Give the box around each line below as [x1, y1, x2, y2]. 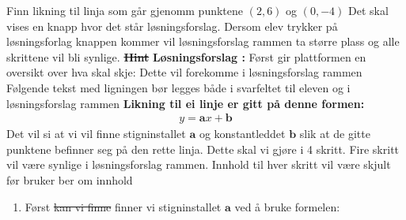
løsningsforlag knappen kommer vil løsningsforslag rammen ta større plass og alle [6, 33, 400, 50]
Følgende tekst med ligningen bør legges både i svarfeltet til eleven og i [6, 79, 351, 95]
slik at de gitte [299, 125, 370, 142]
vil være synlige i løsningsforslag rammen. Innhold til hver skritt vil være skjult [6, 156, 391, 173]
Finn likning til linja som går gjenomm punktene [6, 2, 244, 18]
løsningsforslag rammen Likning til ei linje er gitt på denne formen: [6, 95, 365, 111]
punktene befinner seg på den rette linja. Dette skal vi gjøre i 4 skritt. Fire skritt [6, 140, 400, 157]
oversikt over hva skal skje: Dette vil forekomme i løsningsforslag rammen [6, 64, 362, 80]
